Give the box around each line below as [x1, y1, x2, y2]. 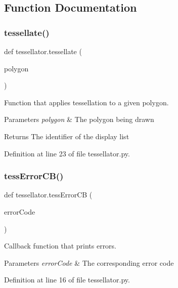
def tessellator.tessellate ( [4, 46, 82, 56]
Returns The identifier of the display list [4, 131, 129, 141]
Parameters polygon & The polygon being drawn [4, 114, 154, 125]
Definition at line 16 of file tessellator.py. [4, 274, 130, 285]
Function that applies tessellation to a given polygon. [4, 97, 169, 107]
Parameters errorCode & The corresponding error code [4, 257, 174, 268]
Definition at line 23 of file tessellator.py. [4, 148, 130, 158]
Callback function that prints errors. [4, 240, 117, 251]
